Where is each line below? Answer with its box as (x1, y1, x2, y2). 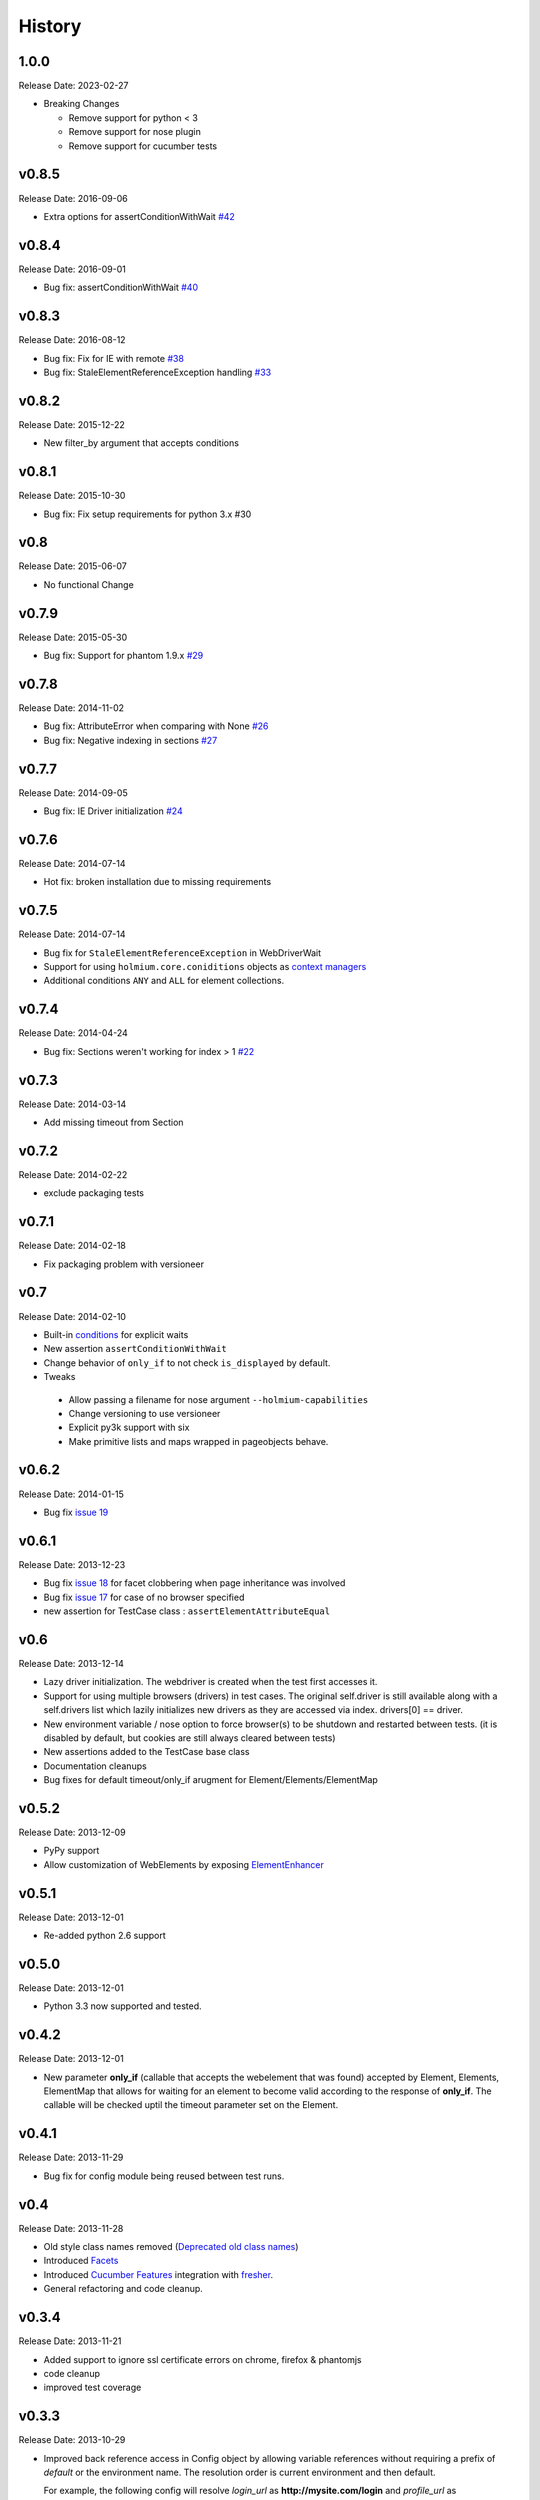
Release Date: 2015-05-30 (18, 631, 128, 643)
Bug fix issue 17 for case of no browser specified (43, 1591, 245, 1603)
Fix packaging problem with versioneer (43, 1258, 205, 1270)
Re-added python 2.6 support (43, 1930, 167, 1942)
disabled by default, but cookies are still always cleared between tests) (43, 1731, 336, 1744)
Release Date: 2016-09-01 (18, 263, 127, 275)
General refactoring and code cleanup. (43, 2283, 204, 2295)
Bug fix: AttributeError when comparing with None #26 (43, 720, 269, 732)
